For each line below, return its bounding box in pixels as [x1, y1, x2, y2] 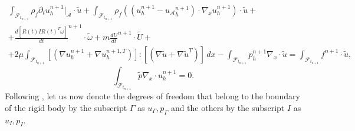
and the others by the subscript [170, 101, 285, 113]
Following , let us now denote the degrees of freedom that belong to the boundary [5, 90, 300, 102]
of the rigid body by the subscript [5, 101, 127, 113]
